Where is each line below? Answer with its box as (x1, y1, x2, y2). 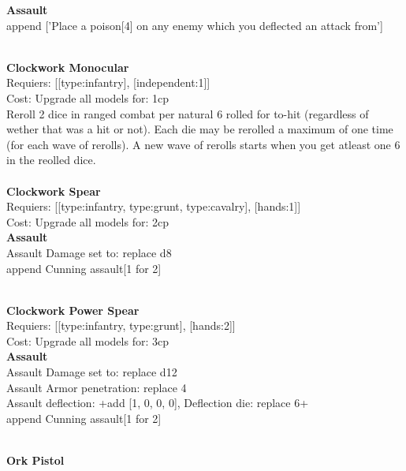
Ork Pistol (6, 452, 65, 469)
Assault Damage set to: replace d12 (6, 364, 177, 380)
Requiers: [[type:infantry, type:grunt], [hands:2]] (6, 317, 236, 334)
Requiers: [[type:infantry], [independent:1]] (6, 74, 210, 91)
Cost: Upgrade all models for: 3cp (6, 332, 169, 349)
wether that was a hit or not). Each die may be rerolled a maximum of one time (6, 121, 393, 137)
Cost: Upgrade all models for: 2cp (6, 213, 169, 230)
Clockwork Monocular (6, 58, 129, 75)
